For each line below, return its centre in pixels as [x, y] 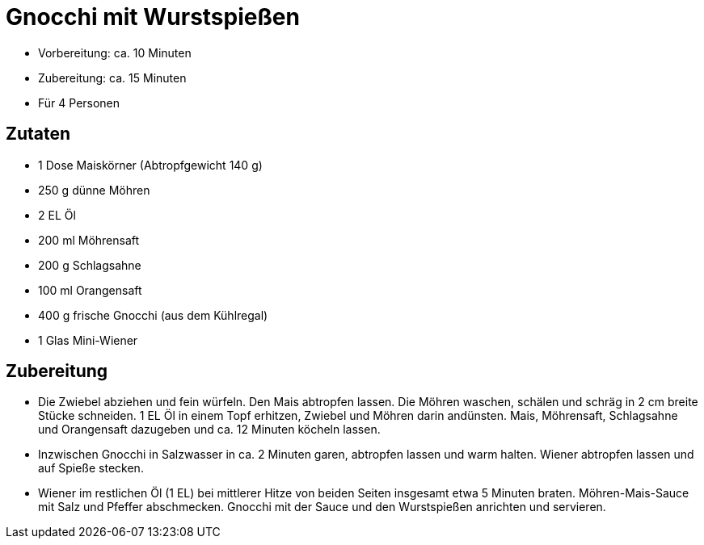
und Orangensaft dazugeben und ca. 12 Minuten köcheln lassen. [209, 430]
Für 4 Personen [79, 103]
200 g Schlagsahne [90, 265]
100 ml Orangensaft [90, 290]
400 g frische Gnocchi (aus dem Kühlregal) [153, 315]
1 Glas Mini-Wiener [88, 340]
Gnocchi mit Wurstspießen [153, 17]
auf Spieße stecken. [91, 468]
